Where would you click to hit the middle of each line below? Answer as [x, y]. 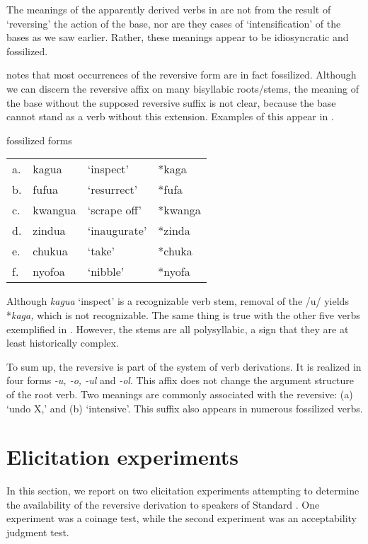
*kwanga [179, 210]
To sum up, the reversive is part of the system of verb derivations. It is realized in [184, 366]
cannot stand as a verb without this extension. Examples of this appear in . [170, 116]
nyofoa [49, 272]
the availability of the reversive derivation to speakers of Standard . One [163, 504]
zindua [49, 231]
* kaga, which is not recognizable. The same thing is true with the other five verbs [183, 314]
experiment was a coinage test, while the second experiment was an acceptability [182, 518]
